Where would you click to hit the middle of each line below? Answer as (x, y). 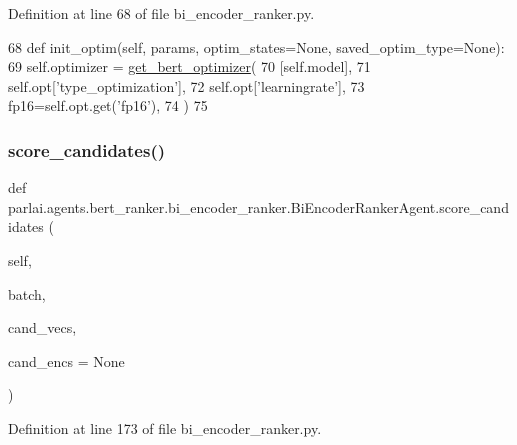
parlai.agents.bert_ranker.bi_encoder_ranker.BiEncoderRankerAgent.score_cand (258, 206)
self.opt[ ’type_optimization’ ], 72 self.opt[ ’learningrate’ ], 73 (186, 85)
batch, (27, 293)
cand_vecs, (42, 327)
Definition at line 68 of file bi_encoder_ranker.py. (161, 13)
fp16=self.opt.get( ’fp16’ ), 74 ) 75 (108, 105)
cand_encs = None (66, 360)
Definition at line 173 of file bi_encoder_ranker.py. (165, 427)
